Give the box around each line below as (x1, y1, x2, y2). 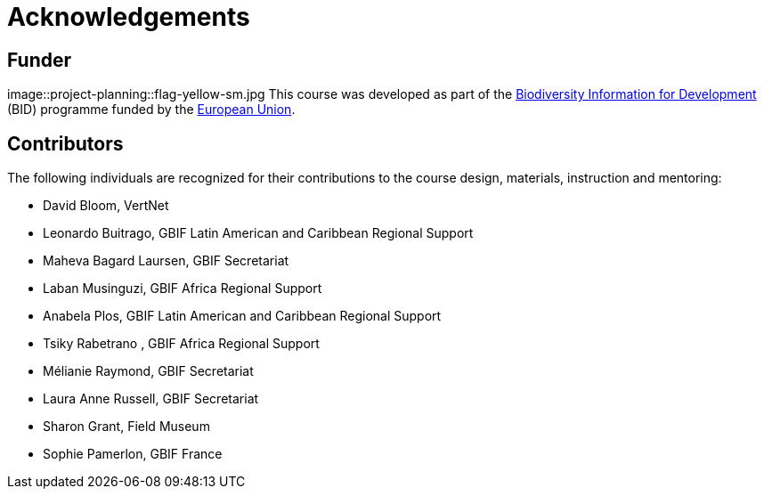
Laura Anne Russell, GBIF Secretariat (43, 391, 259, 407)
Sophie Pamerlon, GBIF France (43, 446, 223, 462)
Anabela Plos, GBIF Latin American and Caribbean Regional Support (43, 308, 442, 324)
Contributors (7, 132, 124, 155)
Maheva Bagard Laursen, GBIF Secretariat (43, 253, 289, 269)
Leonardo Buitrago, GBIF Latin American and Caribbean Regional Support (43, 225, 474, 241)
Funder (7, 48, 72, 71)
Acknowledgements (7, 2, 250, 32)
